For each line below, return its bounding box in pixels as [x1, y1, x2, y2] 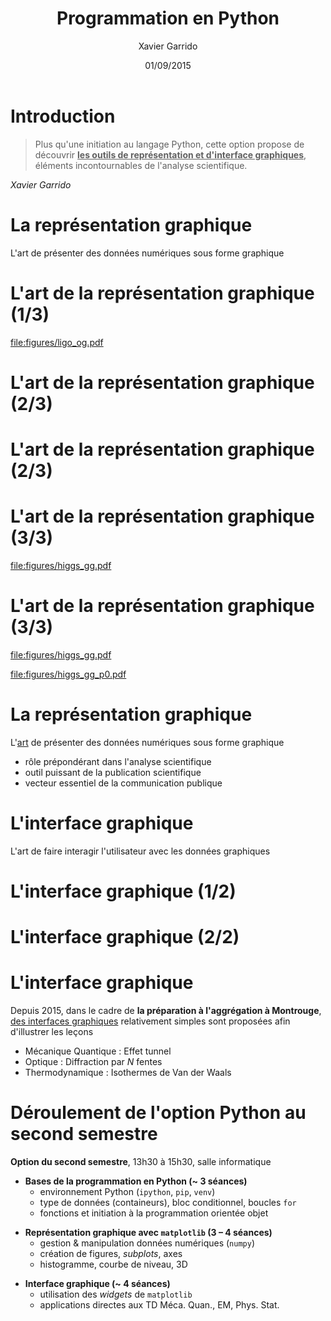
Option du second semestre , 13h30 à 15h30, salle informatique [10, 1155, 272, 1167]
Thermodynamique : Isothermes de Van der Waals [24, 1067, 232, 1078]
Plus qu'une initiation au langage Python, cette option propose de [34, 138, 305, 150]
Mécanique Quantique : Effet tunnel [24, 1045, 172, 1057]
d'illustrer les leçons [10, 1026, 94, 1037]
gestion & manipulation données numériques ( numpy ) [39, 1237, 256, 1249]
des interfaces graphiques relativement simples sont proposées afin [10, 1015, 291, 1027]
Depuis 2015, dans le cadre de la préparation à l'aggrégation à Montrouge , [10, 1005, 322, 1016]
